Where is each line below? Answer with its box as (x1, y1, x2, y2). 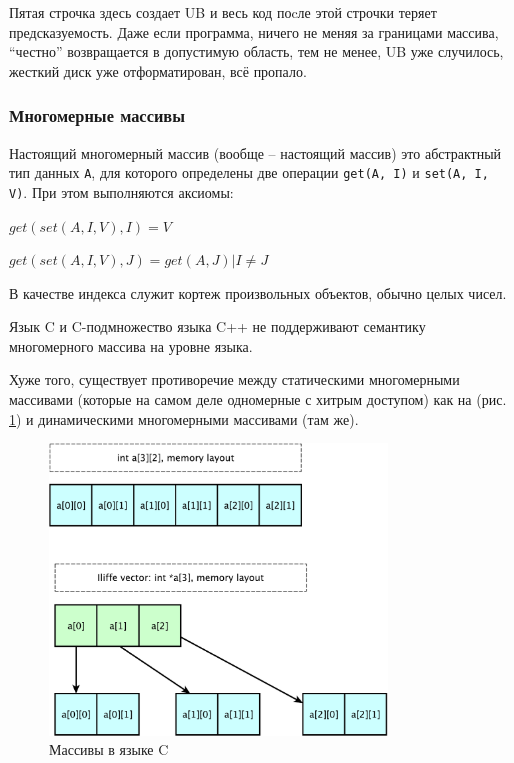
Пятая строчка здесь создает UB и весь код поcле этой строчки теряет (9, 2, 437, 22)
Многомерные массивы (9, 103, 185, 128)
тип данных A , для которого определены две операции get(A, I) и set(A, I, (9, 162, 489, 183)
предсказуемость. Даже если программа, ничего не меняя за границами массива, (9, 21, 499, 42)
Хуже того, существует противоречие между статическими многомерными (9, 369, 460, 390)
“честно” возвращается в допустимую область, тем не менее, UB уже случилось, (9, 41, 504, 62)
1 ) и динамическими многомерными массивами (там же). (9, 408, 359, 429)
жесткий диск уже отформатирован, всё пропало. (9, 60, 307, 81)
